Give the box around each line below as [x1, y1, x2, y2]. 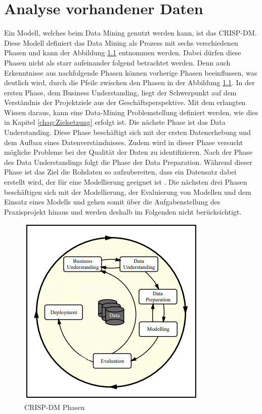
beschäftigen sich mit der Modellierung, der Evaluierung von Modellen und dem [4, 186, 251, 197]
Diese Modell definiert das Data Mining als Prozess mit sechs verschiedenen [4, 37, 238, 48]
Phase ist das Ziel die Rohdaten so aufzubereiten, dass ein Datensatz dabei [4, 166, 237, 177]
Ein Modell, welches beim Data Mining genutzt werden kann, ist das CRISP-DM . [4, 27, 257, 38]
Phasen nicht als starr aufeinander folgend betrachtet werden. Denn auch [4, 57, 231, 67]
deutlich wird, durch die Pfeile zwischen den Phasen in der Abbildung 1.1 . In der [4, 77, 255, 88]
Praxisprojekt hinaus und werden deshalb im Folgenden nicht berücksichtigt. [4, 206, 242, 217]
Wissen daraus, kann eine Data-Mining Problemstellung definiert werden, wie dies [4, 107, 258, 117]
